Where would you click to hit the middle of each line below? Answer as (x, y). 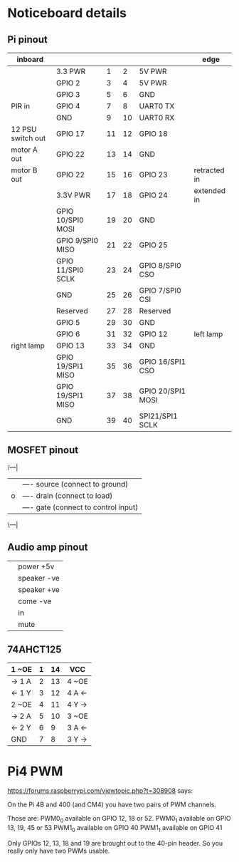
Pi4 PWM (35, 771)
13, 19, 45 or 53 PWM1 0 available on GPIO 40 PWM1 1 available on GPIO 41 (115, 829)
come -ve (35, 601)
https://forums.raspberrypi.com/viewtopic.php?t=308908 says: (100, 791)
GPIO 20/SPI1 (163, 391)
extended (210, 191)
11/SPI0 (70, 270)
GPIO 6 (68, 334)
